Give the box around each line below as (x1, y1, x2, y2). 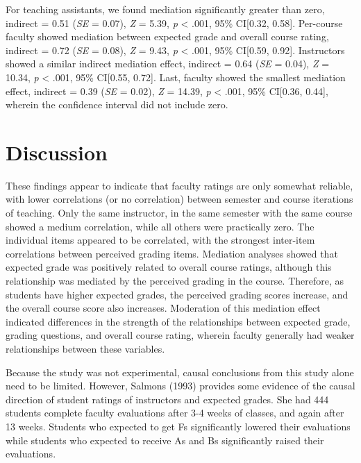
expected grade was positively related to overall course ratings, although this (6, 260, 332, 274)
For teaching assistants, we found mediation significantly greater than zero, (6, 2, 325, 16)
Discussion (6, 137, 108, 166)
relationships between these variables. (6, 342, 165, 355)
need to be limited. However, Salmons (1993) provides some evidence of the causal (6, 378, 355, 393)
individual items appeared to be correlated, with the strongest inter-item (6, 233, 315, 247)
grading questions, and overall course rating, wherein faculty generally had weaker (6, 328, 355, 342)
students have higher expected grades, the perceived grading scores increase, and (6, 287, 349, 301)
